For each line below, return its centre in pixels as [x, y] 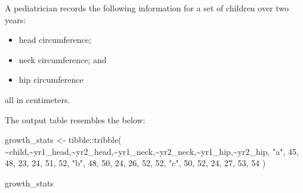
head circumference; [55, 40]
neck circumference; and [63, 59]
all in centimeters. [38, 99]
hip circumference [51, 80]
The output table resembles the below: [75, 119]
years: [16, 19]
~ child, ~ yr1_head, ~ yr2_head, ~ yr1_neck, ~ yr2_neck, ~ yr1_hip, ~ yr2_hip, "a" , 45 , [152, 151]
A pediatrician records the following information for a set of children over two [147, 8]
